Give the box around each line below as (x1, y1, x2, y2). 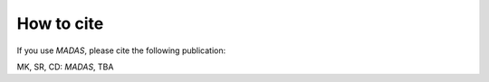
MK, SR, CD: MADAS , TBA (16, 61, 114, 72)
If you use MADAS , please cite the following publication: (16, 45, 226, 56)
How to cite (16, 14, 104, 33)
